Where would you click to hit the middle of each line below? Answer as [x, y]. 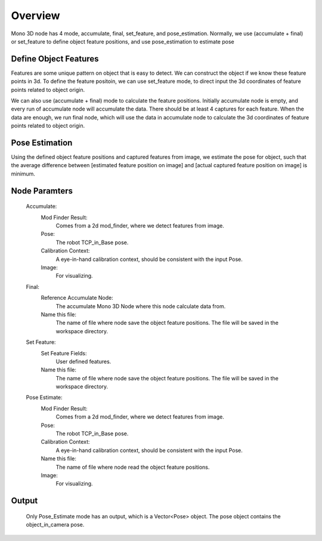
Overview [35, 16]
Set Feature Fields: [64, 353]
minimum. [23, 174]
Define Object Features [55, 59]
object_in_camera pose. [55, 525]
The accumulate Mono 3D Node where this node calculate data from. [141, 306]
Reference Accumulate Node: [77, 298]
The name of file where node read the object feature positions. [133, 467]
